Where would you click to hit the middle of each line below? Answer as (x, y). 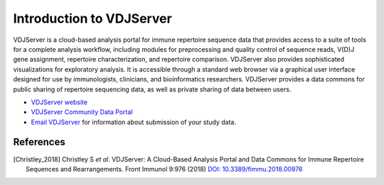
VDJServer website (59, 102)
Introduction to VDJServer (92, 18)
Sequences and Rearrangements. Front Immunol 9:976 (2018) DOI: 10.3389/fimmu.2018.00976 (164, 169)
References (39, 142)
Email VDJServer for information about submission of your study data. (133, 122)
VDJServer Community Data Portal (82, 112)
